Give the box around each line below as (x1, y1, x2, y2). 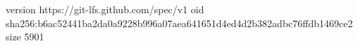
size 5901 (6, 29, 44, 44)
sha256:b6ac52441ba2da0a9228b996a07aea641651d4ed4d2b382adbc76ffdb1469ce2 (6, 15, 353, 30)
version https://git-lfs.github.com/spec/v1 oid (6, 2, 204, 16)
